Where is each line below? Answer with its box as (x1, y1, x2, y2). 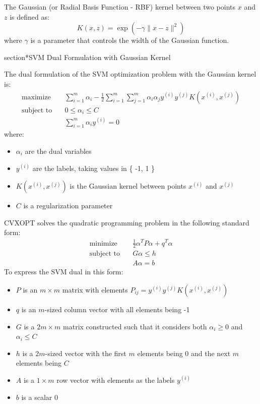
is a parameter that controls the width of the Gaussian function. (30, 35, 229, 45)
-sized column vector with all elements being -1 (44, 304, 190, 314)
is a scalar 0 (21, 391, 58, 402)
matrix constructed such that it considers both (63, 321, 207, 331)
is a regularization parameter (23, 200, 113, 211)
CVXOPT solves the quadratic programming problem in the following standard (4, 217, 249, 227)
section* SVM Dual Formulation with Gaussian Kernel (4, 51, 171, 62)
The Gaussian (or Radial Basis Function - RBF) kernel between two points (4, 2, 236, 12)
